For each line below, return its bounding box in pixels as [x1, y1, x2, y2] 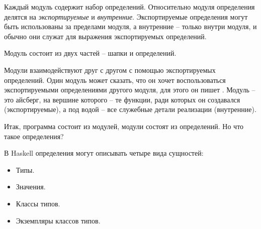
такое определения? [4, 131, 64, 141]
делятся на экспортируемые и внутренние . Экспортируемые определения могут [4, 11, 248, 22]
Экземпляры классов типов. [16, 215, 101, 225]
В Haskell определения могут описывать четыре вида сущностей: [4, 148, 204, 158]
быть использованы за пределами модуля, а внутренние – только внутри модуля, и [4, 21, 257, 32]
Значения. [16, 181, 46, 192]
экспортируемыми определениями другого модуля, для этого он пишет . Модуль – [4, 84, 255, 95]
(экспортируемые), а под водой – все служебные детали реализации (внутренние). [4, 104, 256, 114]
